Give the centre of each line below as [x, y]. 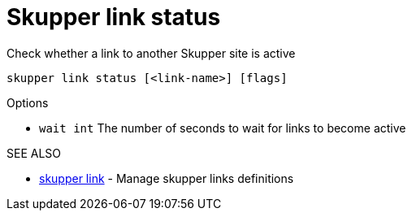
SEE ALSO [34, 153]
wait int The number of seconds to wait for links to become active [223, 128]
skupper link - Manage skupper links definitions [167, 178]
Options [28, 102]
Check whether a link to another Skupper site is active [151, 53]
